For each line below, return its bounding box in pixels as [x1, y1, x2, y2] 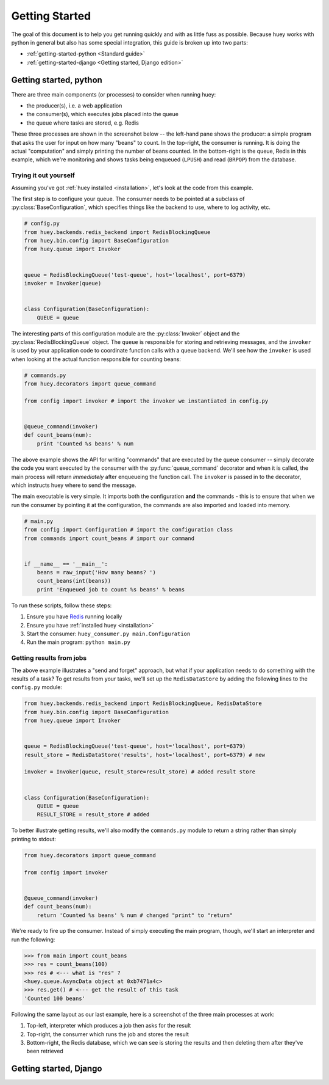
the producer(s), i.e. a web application [26, 102, 122, 109]
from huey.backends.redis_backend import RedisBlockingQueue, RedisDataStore [24, 700, 262, 707]
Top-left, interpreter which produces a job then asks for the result [26, 1022, 191, 1029]
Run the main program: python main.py [26, 638, 131, 646]
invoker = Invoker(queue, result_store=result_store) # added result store [24, 769, 256, 775]
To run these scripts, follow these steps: [11, 602, 112, 609]
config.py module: [11, 684, 62, 691]
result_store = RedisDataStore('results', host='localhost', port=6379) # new [24, 751, 265, 758]
